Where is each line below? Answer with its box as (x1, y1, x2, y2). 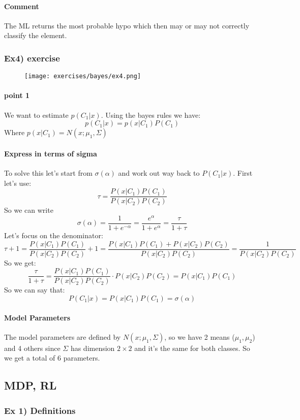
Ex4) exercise (4, 51, 60, 64)
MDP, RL (4, 377, 57, 393)
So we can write (4, 205, 53, 215)
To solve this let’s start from (4, 168, 93, 178)
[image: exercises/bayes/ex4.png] (24, 73, 141, 80)
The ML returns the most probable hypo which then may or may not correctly (4, 20, 250, 30)
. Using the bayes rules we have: (101, 109, 201, 120)
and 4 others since (4, 342, 61, 353)
